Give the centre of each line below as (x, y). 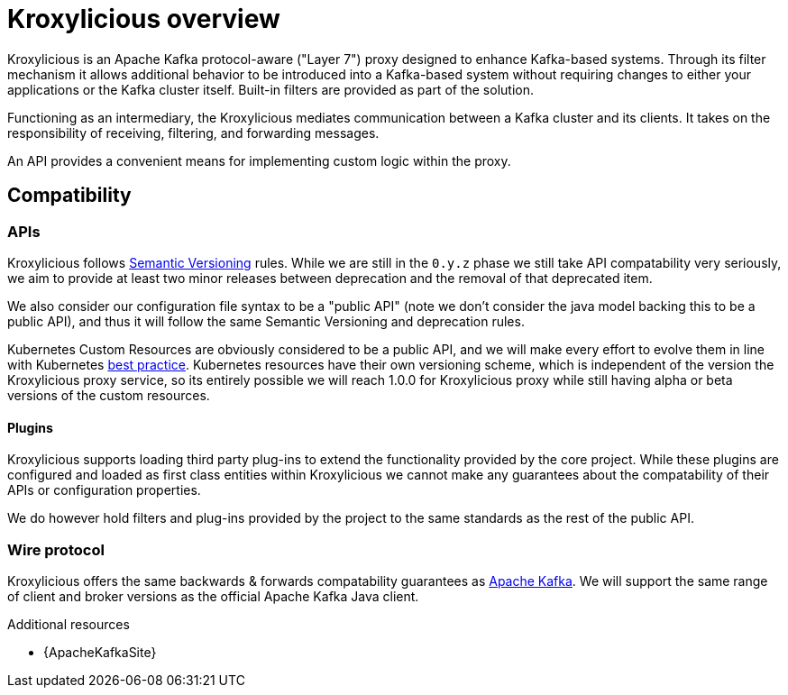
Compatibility (69, 196)
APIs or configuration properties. (104, 490)
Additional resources (69, 624)
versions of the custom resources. (109, 395)
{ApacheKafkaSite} (100, 652)
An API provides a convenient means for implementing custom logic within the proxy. (259, 160)
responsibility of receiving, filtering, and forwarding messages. (193, 133)
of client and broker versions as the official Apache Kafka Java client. (213, 596)
